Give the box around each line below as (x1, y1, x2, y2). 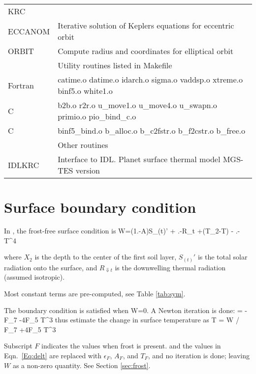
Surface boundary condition (4, 197, 196, 217)
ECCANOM (8, 25, 50, 37)
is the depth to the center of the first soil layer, (34, 252, 177, 262)
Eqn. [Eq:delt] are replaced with (4, 350, 102, 360)
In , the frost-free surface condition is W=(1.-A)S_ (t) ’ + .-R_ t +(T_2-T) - (4, 226, 234, 236)
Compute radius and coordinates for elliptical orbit (58, 45, 233, 57)
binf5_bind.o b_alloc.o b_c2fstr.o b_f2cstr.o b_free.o (58, 125, 245, 136)
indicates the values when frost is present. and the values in (41, 341, 221, 351)
